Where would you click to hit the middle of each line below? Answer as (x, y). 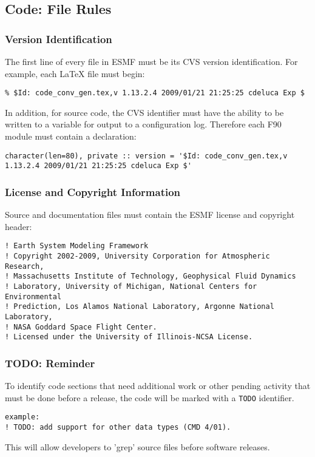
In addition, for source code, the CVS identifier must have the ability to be (144, 112)
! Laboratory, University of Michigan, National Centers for (131, 286)
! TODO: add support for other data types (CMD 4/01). (118, 428)
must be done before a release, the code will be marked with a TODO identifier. (150, 397)
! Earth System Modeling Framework (77, 246)
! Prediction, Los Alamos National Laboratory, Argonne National (140, 307)
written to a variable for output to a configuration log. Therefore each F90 (143, 124)
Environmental (33, 296)
